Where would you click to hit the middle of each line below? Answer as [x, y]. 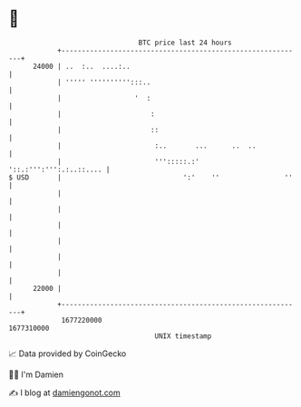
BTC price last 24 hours [185, 43]
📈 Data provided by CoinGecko [68, 354]
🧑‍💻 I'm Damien [36, 374]
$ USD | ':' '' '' [151, 177]
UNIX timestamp [183, 336]
